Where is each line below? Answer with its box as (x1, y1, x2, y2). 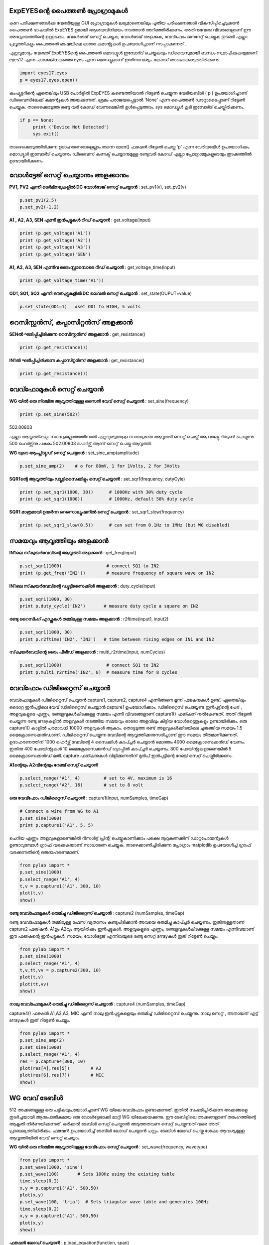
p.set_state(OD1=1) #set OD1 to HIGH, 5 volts (19, 304, 141, 309)
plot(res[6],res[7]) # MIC (19, 1072, 104, 1078)
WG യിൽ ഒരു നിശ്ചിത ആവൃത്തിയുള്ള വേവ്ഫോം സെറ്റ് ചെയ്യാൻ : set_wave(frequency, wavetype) (9, 1144, 208, 1150)
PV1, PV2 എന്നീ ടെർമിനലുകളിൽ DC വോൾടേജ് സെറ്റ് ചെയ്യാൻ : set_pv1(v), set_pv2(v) (9, 184, 186, 190)
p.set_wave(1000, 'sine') (19, 1164, 83, 1170)
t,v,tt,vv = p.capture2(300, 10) (19, 968, 102, 973)
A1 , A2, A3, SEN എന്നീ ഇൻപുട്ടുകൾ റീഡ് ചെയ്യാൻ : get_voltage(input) (9, 217, 151, 223)
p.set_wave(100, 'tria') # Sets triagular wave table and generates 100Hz (19, 1199, 209, 1205)
